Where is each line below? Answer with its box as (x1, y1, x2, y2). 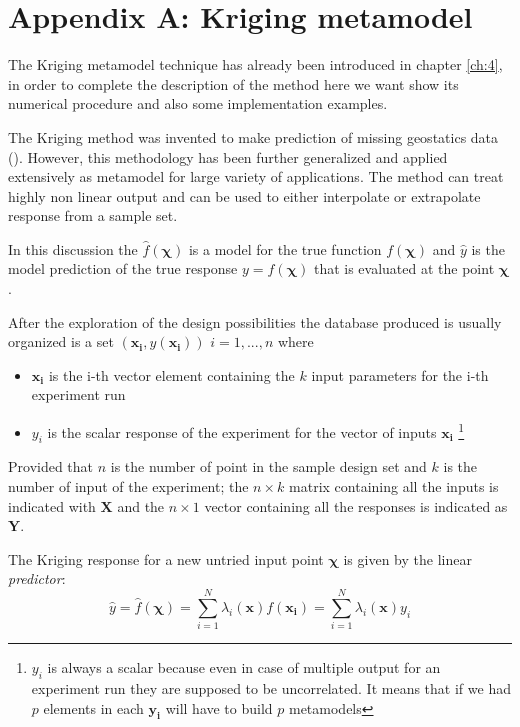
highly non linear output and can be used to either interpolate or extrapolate (8, 185, 481, 206)
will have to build (165, 697, 273, 718)
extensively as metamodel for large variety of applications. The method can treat (8, 166, 504, 187)
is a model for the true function (188, 238, 382, 259)
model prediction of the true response (8, 258, 238, 279)
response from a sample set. (8, 205, 178, 226)
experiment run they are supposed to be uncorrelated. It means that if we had (31, 677, 511, 698)
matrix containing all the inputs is (289, 476, 499, 497)
